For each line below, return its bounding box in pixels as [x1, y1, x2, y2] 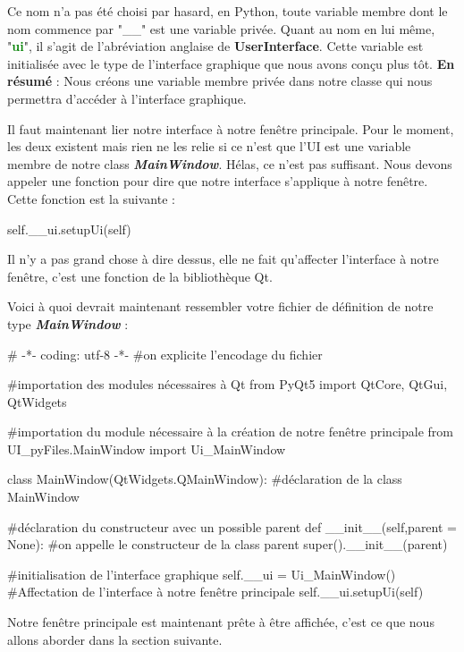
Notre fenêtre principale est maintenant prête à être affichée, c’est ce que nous [7, 613, 434, 631]
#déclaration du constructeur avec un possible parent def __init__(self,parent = [7, 517, 457, 536]
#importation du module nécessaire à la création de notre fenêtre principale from [7, 422, 453, 441]
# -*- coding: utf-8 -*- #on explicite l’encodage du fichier [7, 344, 323, 363]
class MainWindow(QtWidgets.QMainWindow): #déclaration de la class [7, 470, 402, 488]
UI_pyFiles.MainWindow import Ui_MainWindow [7, 439, 286, 458]
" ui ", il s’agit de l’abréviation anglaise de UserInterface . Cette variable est [7, 37, 424, 55]
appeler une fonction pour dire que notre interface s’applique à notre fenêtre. [7, 172, 428, 191]
